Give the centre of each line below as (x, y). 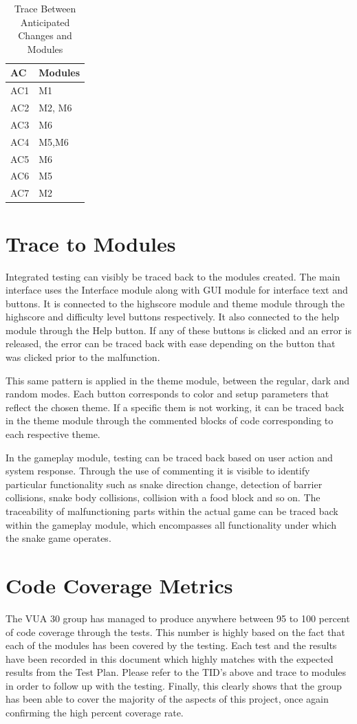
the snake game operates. (58, 538)
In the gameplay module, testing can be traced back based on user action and (169, 457)
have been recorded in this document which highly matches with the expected (170, 658)
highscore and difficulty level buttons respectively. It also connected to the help (172, 317)
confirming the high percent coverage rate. (95, 713)
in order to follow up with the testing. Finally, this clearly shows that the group (174, 685)
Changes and (45, 35)
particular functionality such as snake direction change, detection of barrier (164, 484)
